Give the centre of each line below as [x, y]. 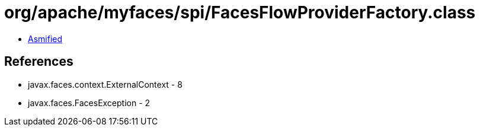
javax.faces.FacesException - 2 [89, 103]
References [39, 62]
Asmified [45, 39]
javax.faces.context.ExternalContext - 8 [105, 84]
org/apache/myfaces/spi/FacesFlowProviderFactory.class [240, 12]
